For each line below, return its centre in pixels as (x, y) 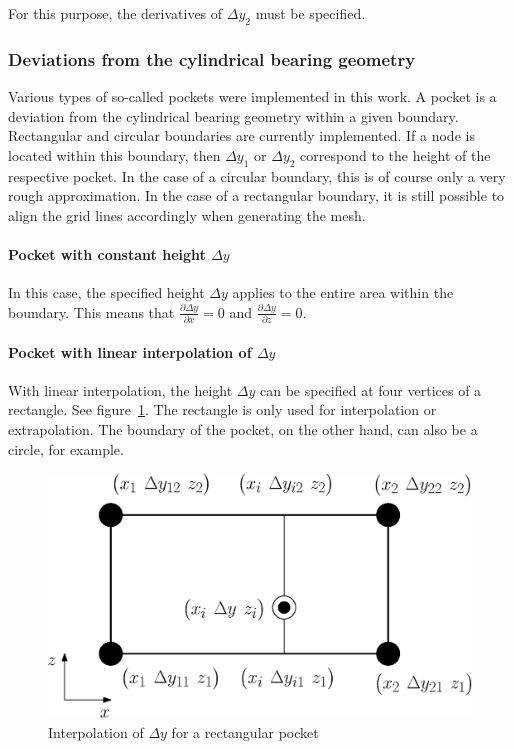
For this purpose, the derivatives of (115, 13)
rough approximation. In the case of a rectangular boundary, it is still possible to (256, 195)
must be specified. (310, 13)
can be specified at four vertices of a (371, 389)
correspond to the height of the (395, 154)
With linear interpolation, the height (120, 389)
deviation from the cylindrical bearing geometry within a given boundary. (233, 115)
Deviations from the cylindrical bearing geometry (212, 58)
